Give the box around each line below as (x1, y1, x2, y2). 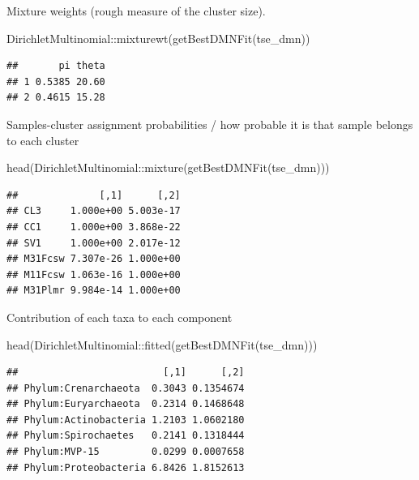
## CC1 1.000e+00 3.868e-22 (6, 221, 181, 233)
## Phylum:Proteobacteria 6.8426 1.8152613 (6, 461, 245, 474)
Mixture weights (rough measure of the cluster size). (6, 2, 266, 19)
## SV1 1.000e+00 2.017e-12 (6, 237, 181, 249)
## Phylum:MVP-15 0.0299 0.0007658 (6, 446, 245, 458)
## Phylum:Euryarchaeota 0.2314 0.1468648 (6, 398, 245, 410)
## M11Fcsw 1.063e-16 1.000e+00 (6, 268, 181, 281)
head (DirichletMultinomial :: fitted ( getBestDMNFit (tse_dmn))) (6, 336, 318, 353)
